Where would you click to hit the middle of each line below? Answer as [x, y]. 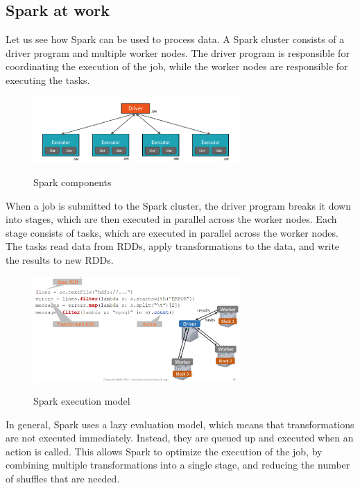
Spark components [72, 182]
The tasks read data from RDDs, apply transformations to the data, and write [173, 246]
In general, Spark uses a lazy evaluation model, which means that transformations [180, 424]
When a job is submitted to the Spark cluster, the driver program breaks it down [178, 205]
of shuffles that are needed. [63, 479]
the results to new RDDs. [60, 259]
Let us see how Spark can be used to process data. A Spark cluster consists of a [175, 39]
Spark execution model [82, 401]
